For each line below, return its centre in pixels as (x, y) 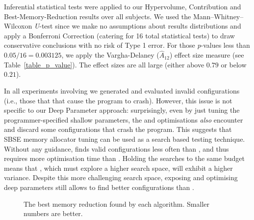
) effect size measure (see (207, 55)
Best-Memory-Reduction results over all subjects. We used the (98, 16)
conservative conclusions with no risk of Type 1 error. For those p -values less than (127, 45)
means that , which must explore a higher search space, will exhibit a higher (118, 168)
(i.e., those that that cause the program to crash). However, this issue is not (118, 100)
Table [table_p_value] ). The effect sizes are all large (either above (104, 64)
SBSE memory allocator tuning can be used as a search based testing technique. (125, 139)
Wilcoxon (18, 26)
